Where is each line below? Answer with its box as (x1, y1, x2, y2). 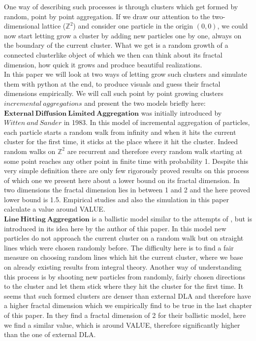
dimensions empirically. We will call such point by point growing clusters (4, 88, 224, 98)
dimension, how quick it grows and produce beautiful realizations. (4, 59, 202, 69)
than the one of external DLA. (4, 329, 96, 340)
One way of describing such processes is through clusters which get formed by (4, 1, 238, 11)
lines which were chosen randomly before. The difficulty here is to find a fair (4, 242, 234, 252)
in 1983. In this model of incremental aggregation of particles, (64, 117, 250, 127)
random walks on (4, 146, 56, 156)
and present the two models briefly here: (84, 97, 206, 108)
